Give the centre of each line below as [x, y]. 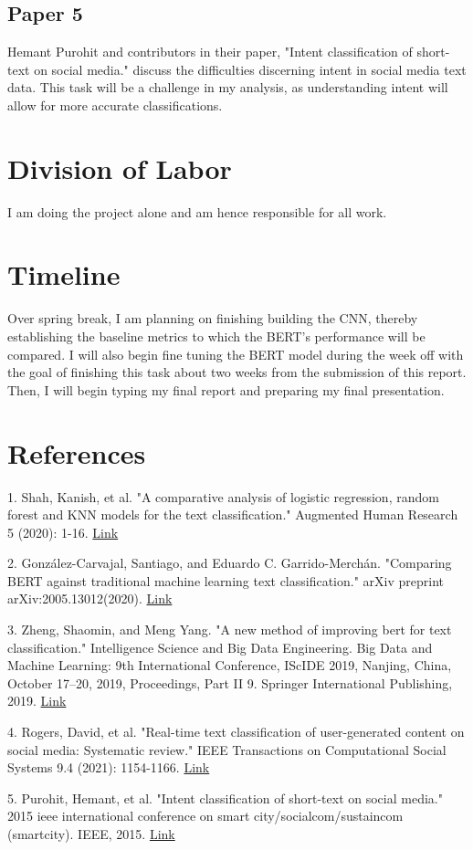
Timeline [64, 274]
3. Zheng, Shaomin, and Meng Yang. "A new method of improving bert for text [230, 630]
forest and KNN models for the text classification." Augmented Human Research [233, 514]
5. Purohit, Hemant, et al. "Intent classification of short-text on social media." [225, 798]
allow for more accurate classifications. [115, 105]
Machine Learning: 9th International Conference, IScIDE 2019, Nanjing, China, [230, 665]
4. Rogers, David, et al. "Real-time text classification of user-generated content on [236, 732]
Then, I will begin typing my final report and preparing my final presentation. [226, 389]
